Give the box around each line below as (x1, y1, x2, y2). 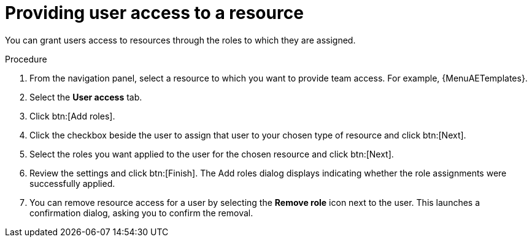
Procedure (5, 53, 47, 64)
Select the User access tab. (29, 91, 142, 102)
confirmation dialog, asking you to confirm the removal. (29, 207, 253, 218)
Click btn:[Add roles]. (29, 110, 115, 121)
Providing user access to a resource (5, 2, 304, 23)
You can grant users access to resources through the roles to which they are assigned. (5, 34, 356, 45)
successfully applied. (29, 178, 115, 189)
